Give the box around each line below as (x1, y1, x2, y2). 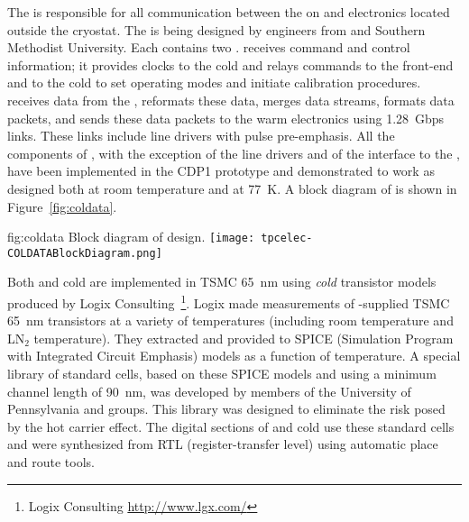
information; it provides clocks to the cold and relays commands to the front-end (7, 55, 454, 74)
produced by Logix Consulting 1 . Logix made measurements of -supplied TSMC (7, 291, 450, 312)
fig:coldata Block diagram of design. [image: (7, 227, 255, 246)
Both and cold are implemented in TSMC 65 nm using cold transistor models (7, 272, 437, 291)
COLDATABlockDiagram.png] (7, 246, 162, 260)
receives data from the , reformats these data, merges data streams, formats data (7, 90, 455, 109)
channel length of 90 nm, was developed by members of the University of (7, 381, 411, 400)
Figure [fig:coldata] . (7, 197, 117, 215)
